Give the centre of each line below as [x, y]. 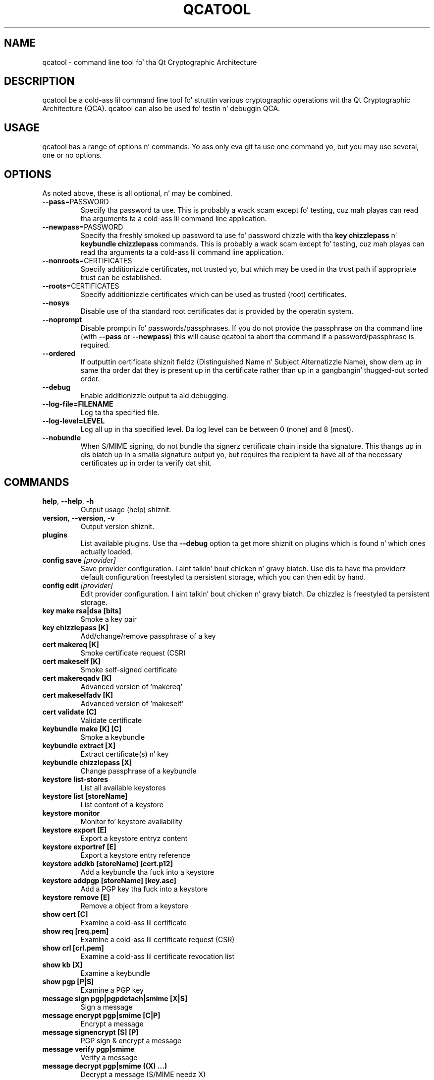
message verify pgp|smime [88, 1049]
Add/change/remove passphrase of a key [148, 636]
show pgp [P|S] [68, 981]
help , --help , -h [68, 501]
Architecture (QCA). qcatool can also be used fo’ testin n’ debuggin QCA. [161, 109]
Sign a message [107, 1007]
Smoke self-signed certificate [129, 669]
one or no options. [72, 155]
